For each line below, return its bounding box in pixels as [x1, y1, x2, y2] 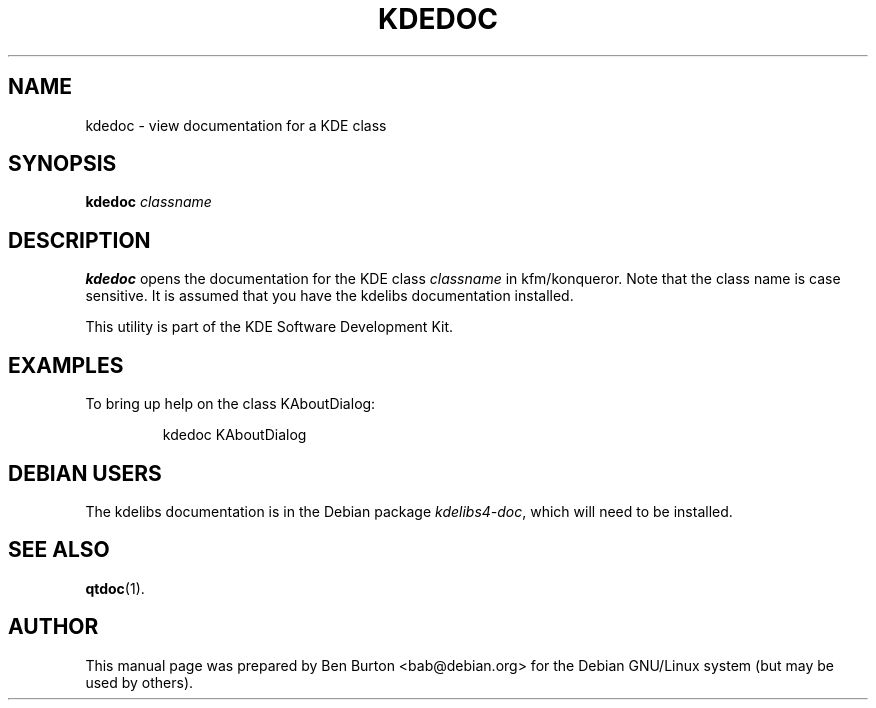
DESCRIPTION [8, 227, 151, 253]
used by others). [85, 673, 194, 691]
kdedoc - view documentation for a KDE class [85, 116, 387, 134]
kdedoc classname [85, 193, 212, 211]
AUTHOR [8, 614, 99, 640]
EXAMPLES [8, 352, 124, 378]
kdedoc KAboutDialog [162, 426, 307, 444]
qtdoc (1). [85, 579, 145, 597]
